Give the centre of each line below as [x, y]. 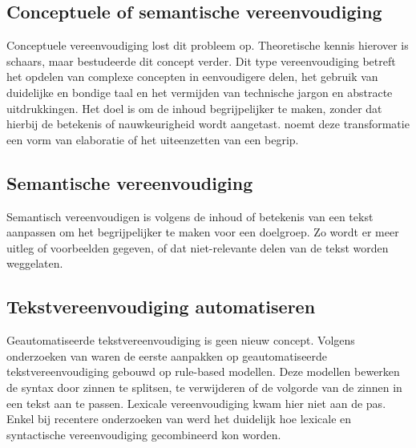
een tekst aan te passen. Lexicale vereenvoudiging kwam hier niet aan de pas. [196, 403]
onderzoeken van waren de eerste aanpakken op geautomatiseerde [167, 355]
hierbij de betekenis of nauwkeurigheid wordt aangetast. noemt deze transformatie [208, 124]
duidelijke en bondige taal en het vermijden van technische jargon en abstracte [200, 92]
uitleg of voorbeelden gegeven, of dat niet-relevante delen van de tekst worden [198, 247]
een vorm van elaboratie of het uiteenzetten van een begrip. [153, 139]
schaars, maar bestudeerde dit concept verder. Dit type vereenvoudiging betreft [201, 61]
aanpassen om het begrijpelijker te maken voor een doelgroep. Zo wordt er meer [203, 232]
